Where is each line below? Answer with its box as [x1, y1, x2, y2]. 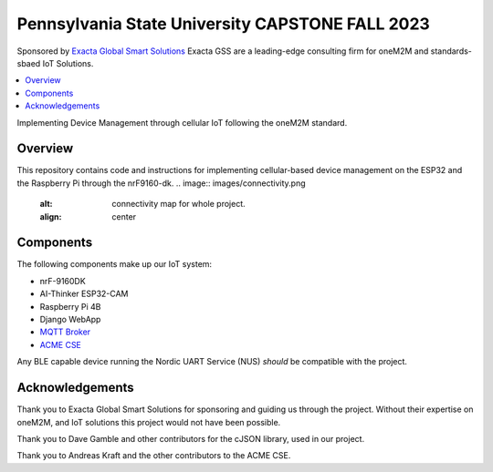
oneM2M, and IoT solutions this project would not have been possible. [16, 416, 281, 427]
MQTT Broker [39, 326, 91, 337]
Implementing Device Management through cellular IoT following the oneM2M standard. [16, 117, 348, 128]
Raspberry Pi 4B [39, 301, 101, 312]
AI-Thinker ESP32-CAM [39, 288, 129, 300]
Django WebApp [39, 314, 101, 325]
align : [39, 210, 62, 222]
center [111, 210, 137, 222]
